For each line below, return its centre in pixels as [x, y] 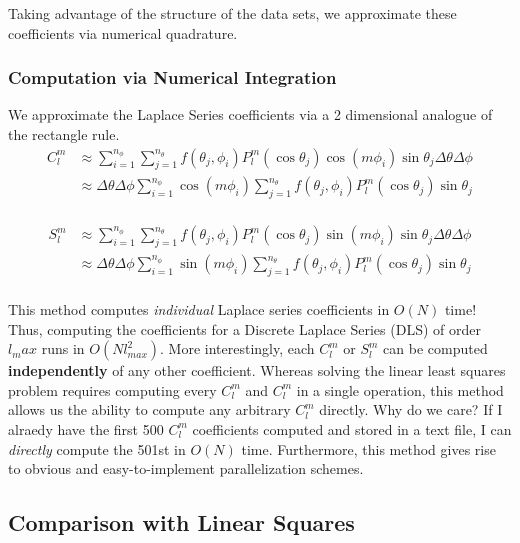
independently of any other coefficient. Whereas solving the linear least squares [257, 370]
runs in [63, 348]
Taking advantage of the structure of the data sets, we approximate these [232, 13]
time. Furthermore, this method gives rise [368, 448]
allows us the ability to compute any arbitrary [149, 409]
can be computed [435, 348]
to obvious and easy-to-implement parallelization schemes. [186, 468]
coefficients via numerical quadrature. [123, 32]
